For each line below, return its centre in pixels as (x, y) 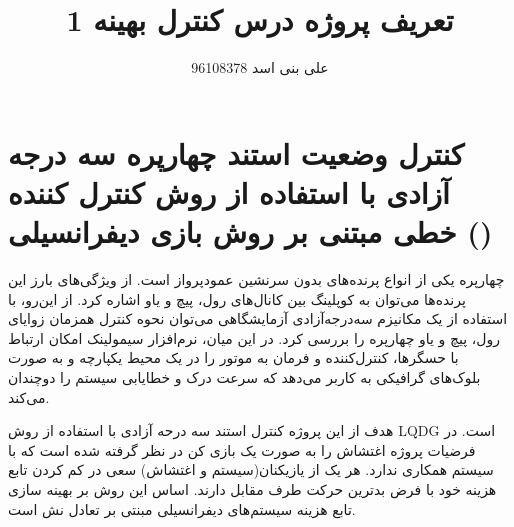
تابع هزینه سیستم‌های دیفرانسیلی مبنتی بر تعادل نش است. (182, 508)
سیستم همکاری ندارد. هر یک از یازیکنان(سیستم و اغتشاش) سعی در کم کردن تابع (251, 469)
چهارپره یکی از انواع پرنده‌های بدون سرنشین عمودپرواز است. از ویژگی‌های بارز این (256, 279)
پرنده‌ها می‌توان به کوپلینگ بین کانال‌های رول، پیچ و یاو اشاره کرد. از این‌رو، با (237, 298)
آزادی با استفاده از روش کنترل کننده (229, 191)
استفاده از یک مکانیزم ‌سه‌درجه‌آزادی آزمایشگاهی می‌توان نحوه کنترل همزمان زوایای (258, 318)
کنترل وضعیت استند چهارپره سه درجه (236, 152)
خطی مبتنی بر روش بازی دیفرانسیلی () (250, 231)
